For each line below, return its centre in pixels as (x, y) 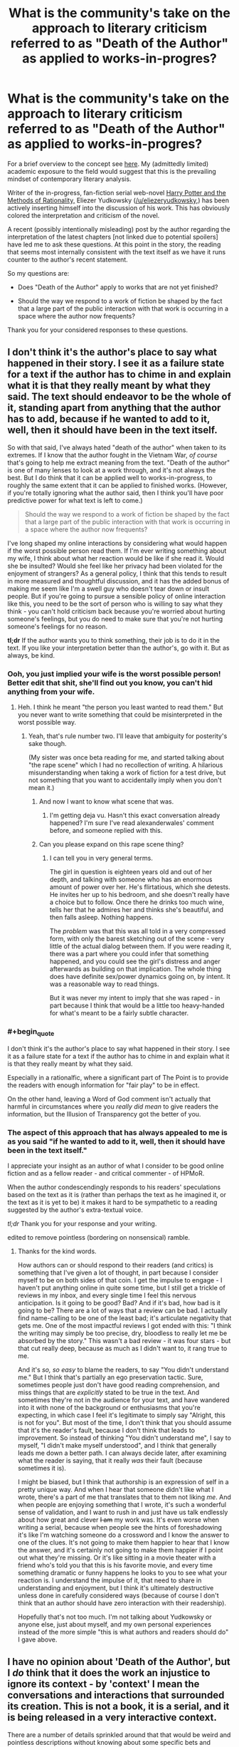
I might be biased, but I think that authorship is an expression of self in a (123, 1482)
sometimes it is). (42, 1468)
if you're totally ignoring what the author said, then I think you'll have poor (116, 492)
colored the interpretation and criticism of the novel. (84, 215)
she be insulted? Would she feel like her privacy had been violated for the (115, 566)
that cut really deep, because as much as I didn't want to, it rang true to (122, 1348)
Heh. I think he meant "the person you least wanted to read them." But (121, 707)
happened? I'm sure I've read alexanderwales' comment (132, 823)
